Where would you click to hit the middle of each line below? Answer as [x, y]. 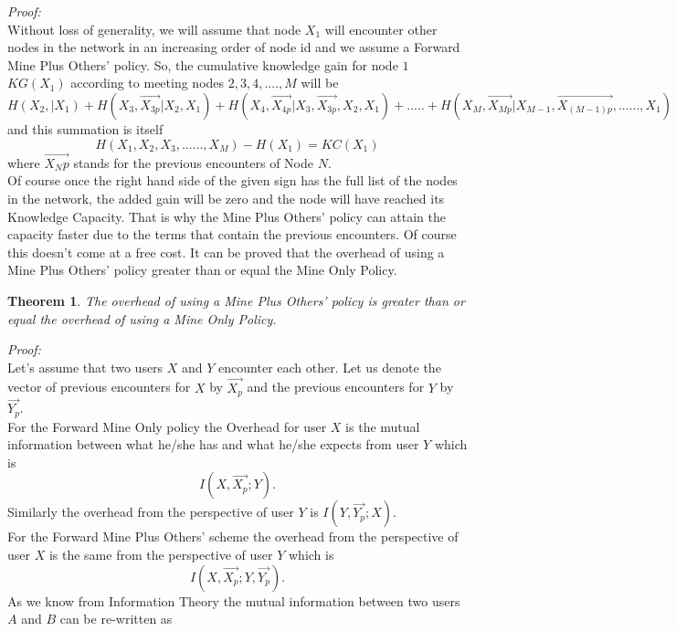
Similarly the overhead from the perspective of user [151, 512]
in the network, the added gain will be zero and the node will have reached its [226, 198]
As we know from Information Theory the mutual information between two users [234, 600]
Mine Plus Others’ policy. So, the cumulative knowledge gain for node [203, 64]
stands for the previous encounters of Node [193, 162]
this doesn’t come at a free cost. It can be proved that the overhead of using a [226, 252]
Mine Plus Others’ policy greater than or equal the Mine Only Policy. [202, 270]
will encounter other [381, 29]
